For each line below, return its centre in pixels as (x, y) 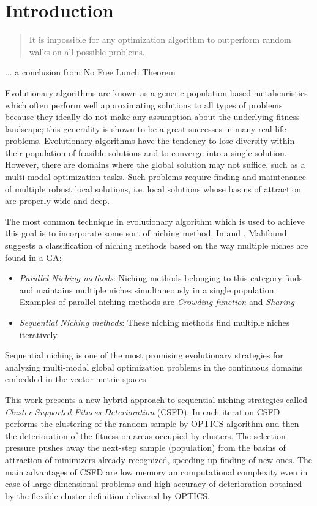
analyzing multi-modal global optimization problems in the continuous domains (154, 367)
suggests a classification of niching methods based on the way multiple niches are (157, 245)
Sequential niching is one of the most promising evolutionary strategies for (144, 355)
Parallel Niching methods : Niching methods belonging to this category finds (161, 278)
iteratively (38, 334)
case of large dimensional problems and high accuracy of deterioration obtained (154, 484)
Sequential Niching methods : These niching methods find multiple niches (155, 322)
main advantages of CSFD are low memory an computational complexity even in (156, 471)
